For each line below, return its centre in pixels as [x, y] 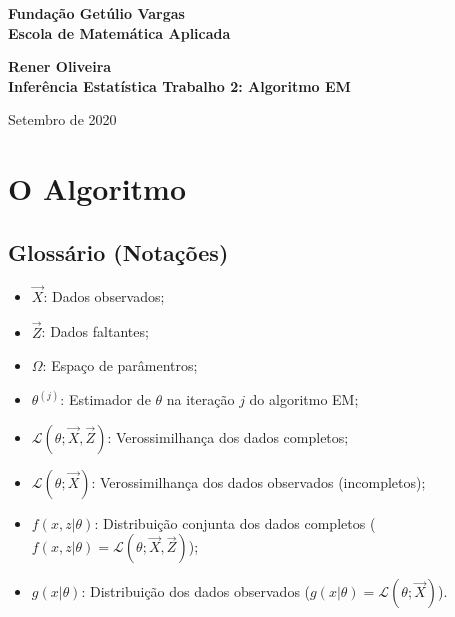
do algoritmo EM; [304, 399]
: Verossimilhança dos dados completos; [228, 436]
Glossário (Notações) [118, 251]
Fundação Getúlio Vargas [96, 13]
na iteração [200, 399]
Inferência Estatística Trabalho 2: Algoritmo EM [179, 85]
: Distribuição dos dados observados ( [196, 591]
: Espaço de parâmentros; [120, 365]
